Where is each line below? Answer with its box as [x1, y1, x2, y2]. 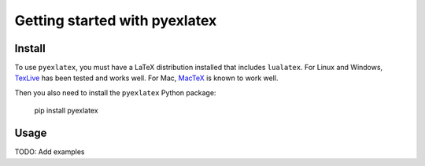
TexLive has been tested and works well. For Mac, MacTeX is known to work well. [14, 73, 279, 83]
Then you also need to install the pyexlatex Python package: [14, 87, 216, 98]
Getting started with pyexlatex [14, 12, 217, 29]
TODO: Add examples [14, 147, 85, 157]
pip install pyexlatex [34, 106, 98, 116]
